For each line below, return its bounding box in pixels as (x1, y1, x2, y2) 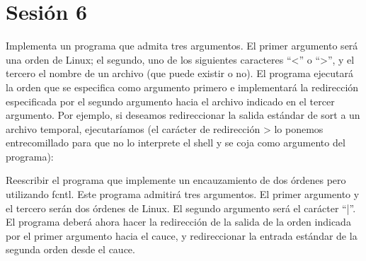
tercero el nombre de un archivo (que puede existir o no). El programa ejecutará (6, 66, 353, 81)
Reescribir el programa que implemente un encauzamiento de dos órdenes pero (6, 173, 346, 187)
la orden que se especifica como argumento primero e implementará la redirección (6, 79, 359, 94)
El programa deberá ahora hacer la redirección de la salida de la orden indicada (6, 214, 351, 229)
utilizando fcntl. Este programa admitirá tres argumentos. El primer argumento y (6, 187, 360, 202)
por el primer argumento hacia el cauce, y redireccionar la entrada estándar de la (6, 228, 358, 243)
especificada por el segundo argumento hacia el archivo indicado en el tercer (6, 93, 335, 108)
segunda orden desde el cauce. (6, 242, 135, 257)
